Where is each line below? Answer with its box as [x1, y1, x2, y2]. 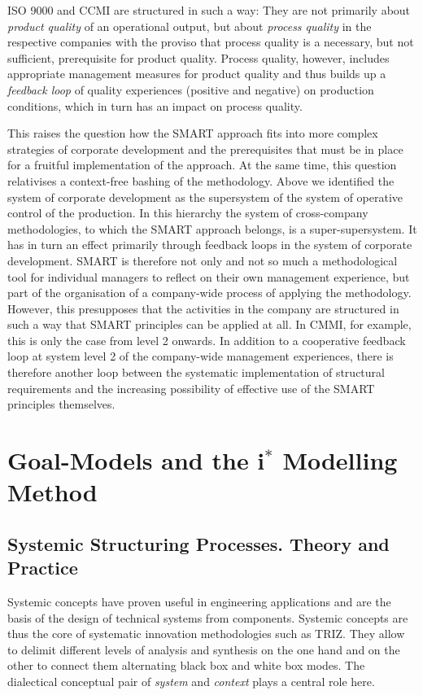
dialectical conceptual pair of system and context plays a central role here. [7, 672, 375, 689]
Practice [7, 555, 78, 580]
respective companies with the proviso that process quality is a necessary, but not [7, 33, 414, 50]
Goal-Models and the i [7, 444, 265, 477]
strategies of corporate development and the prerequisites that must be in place [7, 140, 403, 157]
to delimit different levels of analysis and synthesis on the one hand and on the [7, 640, 400, 658]
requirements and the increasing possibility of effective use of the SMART [7, 379, 375, 396]
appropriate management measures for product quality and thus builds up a [7, 65, 386, 82]
